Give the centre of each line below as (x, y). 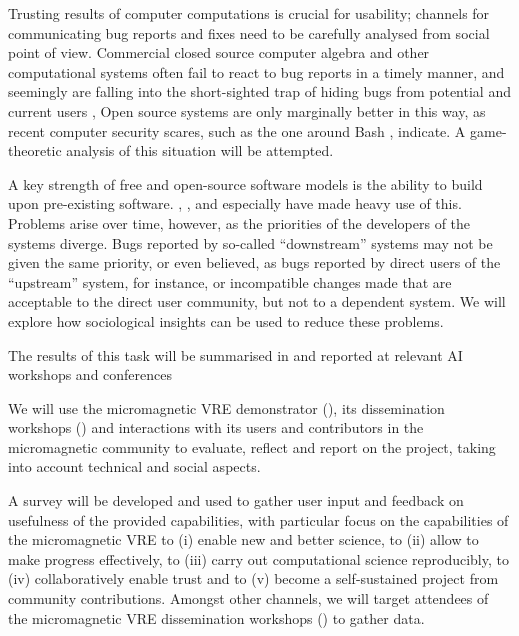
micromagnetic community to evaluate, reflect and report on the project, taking (252, 446)
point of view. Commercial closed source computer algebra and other (219, 52)
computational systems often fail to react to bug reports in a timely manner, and (256, 71)
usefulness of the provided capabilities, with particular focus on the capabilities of (258, 519)
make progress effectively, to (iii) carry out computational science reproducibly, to (258, 558)
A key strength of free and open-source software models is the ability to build (245, 183)
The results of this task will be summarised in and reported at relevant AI (235, 354)
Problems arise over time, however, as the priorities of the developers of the (239, 222)
